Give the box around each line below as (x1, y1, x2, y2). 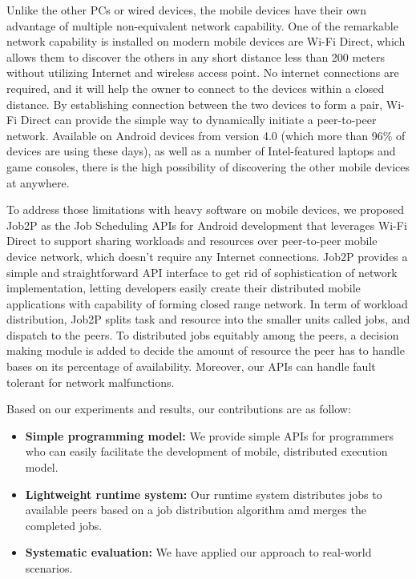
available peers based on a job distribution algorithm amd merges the (25, 501, 366, 518)
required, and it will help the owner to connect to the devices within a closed (6, 79, 385, 96)
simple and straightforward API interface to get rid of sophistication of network (6, 263, 398, 280)
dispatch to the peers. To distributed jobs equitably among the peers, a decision (6, 326, 399, 343)
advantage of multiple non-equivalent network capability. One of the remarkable (6, 17, 398, 34)
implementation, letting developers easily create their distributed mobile (6, 279, 361, 296)
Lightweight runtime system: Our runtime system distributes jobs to (25, 485, 382, 502)
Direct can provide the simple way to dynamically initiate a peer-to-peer (20, 111, 377, 128)
